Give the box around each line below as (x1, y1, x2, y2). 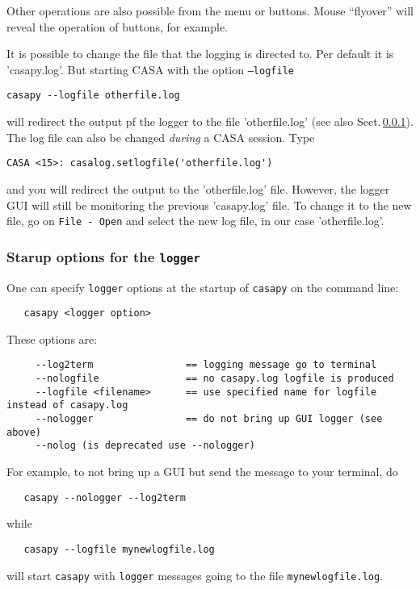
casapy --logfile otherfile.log (6, 90, 180, 102)
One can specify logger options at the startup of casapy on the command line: (6, 278, 399, 295)
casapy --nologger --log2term (23, 491, 186, 503)
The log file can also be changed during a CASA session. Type (6, 128, 315, 145)
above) (6, 426, 41, 438)
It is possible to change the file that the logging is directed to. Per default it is (6, 45, 394, 62)
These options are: (6, 330, 98, 347)
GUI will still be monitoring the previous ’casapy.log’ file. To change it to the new (6, 196, 412, 213)
